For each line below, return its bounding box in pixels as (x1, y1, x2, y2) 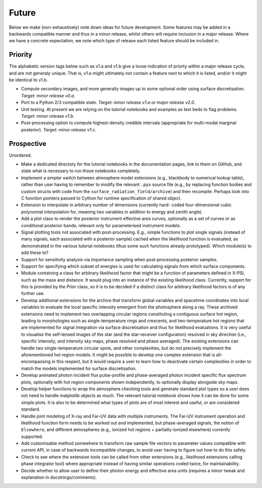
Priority (9, 51, 33, 59)
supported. (21, 434, 43, 439)
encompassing (21, 359, 51, 364)
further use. (21, 290, 45, 296)
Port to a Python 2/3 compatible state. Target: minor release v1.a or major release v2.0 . (21, 100, 196, 106)
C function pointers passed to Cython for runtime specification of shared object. (21, 195, 181, 201)
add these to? (21, 250, 49, 255)
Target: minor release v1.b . (21, 113, 75, 119)
